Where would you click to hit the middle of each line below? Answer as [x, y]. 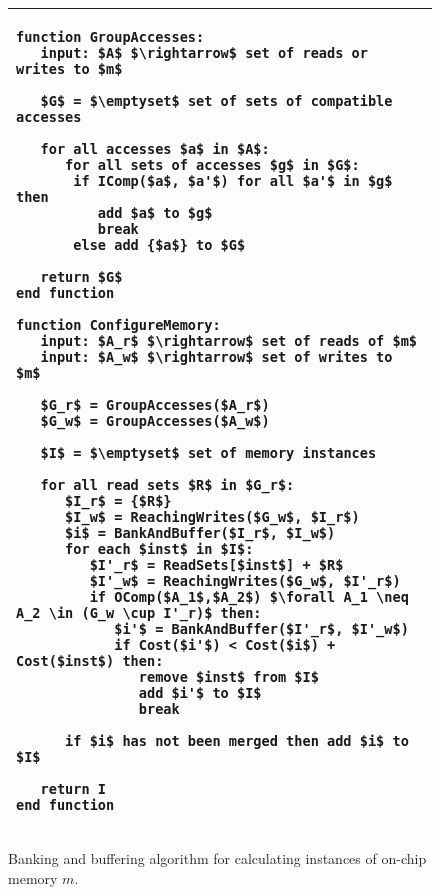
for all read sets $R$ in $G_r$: [167, 485]
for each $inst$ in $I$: [159, 549]
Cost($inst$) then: [90, 661]
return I [73, 789]
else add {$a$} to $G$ [159, 245]
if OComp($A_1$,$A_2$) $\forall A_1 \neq [249, 597]
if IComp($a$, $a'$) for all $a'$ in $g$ [233, 181]
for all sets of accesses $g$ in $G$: [212, 165]
